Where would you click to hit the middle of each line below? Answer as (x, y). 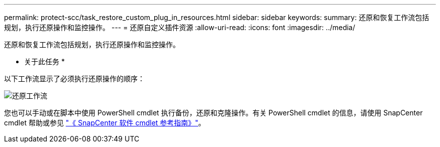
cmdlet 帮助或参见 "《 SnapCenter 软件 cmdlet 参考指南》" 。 (105, 123)
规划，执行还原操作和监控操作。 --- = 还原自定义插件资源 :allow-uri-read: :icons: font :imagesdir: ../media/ (180, 27)
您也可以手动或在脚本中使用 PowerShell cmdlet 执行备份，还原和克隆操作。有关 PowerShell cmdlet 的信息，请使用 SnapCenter (213, 113)
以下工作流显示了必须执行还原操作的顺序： (74, 79)
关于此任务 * (44, 61)
